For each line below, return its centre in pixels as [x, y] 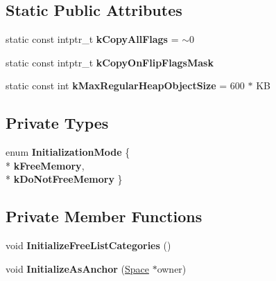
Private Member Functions [104, 216]
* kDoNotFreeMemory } [64, 179]
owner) [172, 268]
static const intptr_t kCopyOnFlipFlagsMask [110, 62]
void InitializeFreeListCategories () [88, 245]
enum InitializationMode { [68, 152]
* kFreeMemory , [45, 165]
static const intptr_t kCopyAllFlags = [92, 39]
